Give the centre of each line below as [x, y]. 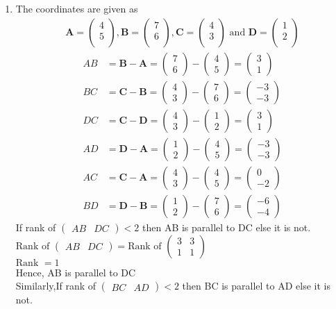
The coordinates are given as [77, 8]
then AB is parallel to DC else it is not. [226, 227]
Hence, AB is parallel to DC [76, 272]
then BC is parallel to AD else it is [256, 286]
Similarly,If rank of [56, 286]
